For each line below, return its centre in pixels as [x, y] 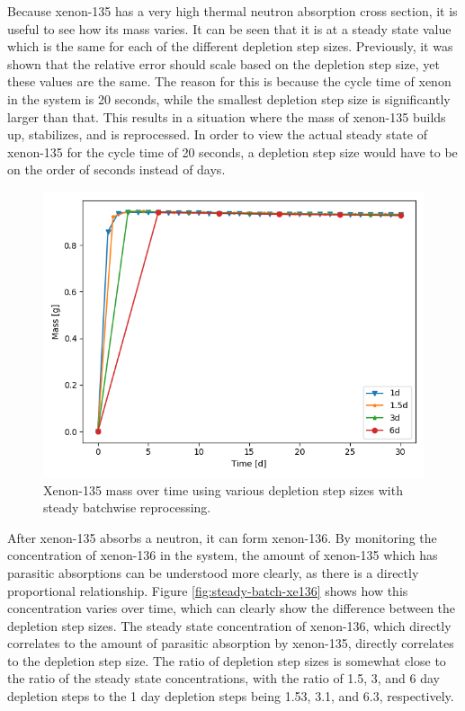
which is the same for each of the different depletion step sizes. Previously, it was [230, 46]
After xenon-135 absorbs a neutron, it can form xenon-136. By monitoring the [222, 537]
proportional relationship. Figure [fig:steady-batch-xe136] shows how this [208, 590]
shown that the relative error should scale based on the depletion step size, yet [224, 63]
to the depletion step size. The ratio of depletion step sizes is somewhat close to [227, 660]
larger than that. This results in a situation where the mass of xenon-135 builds [227, 116]
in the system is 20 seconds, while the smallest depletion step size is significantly [229, 98]
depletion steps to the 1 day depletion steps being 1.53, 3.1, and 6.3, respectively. [231, 696]
